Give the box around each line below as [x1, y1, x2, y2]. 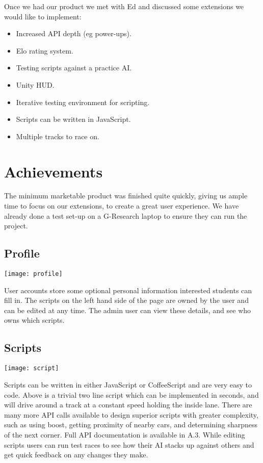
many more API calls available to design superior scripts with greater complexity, [4, 409, 258, 420]
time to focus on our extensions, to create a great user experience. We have [4, 200, 239, 211]
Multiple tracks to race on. [16, 131, 99, 141]
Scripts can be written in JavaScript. [16, 114, 131, 124]
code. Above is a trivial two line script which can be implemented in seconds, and [4, 389, 259, 400]
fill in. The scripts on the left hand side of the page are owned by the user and [4, 295, 249, 305]
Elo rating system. [16, 45, 73, 56]
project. [4, 220, 28, 231]
